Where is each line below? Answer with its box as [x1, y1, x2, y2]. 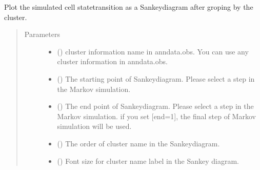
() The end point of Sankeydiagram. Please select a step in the [57, 101, 254, 111]
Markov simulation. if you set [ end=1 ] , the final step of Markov [57, 110, 256, 121]
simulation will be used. [57, 121, 132, 131]
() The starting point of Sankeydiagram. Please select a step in [57, 73, 255, 84]
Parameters [24, 29, 60, 40]
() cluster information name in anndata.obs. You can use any [57, 46, 249, 56]
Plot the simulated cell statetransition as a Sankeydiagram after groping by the [4, 2, 253, 12]
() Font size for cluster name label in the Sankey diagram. [57, 155, 239, 166]
